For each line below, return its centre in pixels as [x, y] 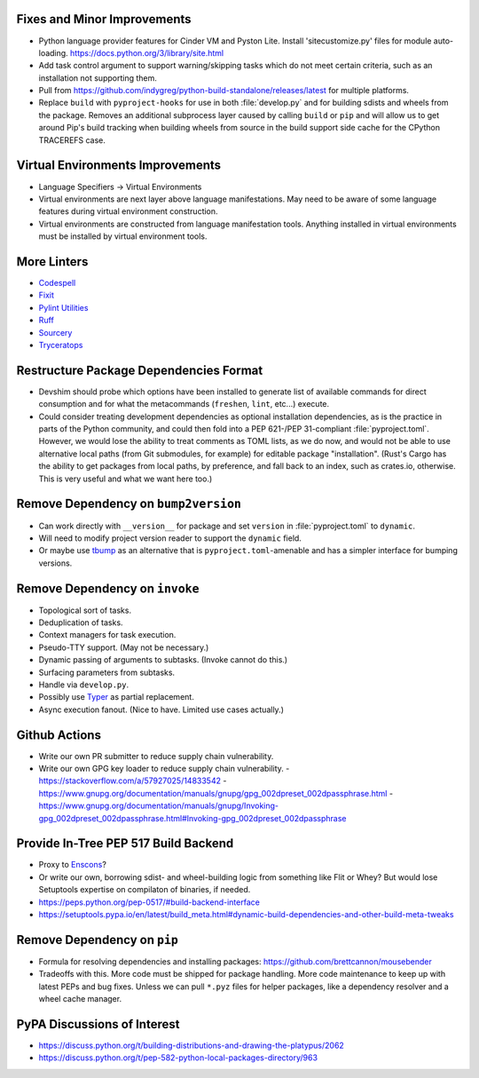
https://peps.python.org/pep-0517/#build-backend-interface [149, 902]
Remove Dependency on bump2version [129, 504]
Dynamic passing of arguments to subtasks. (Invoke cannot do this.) [163, 660]
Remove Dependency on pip [98, 940]
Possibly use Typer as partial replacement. [116, 697]
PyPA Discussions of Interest [98, 1024]
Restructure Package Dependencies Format [140, 370]
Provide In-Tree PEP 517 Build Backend [125, 844]
